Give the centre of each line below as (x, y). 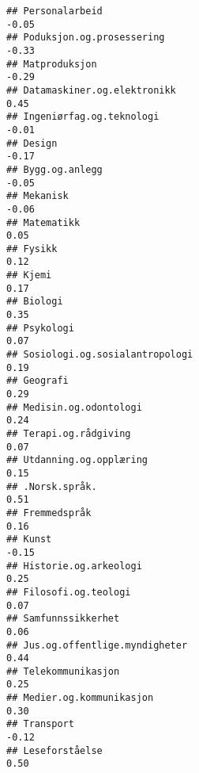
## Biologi (35, 302)
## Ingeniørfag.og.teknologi (83, 117)
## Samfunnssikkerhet (63, 619)
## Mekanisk (38, 196)
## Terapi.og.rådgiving (69, 434)
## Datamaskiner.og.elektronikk (91, 90)
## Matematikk (43, 222)
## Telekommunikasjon (63, 671)
